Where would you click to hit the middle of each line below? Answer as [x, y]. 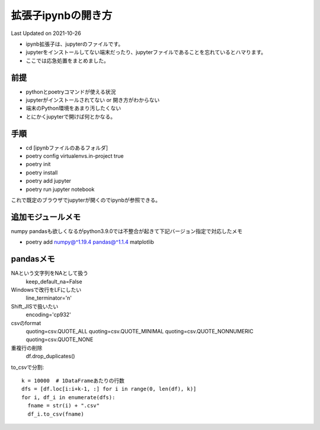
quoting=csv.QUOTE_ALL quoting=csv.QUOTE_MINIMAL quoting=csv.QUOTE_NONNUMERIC [140, 331]
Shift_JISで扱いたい [35, 306]
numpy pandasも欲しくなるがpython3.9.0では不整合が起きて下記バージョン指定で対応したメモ [127, 231]
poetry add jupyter [48, 181]
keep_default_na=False [54, 281]
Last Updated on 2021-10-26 [46, 33]
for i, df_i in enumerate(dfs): [68, 397]
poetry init [38, 164]
